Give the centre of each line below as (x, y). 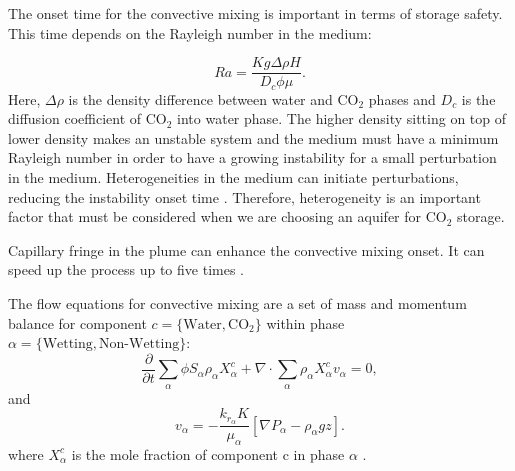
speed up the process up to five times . (126, 269)
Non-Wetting (139, 344)
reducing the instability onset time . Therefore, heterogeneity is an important (244, 196)
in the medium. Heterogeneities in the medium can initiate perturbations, (233, 177)
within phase (305, 322)
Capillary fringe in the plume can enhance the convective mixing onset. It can (246, 249)
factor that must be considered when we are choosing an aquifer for (215, 216)
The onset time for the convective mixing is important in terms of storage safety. (255, 13)
